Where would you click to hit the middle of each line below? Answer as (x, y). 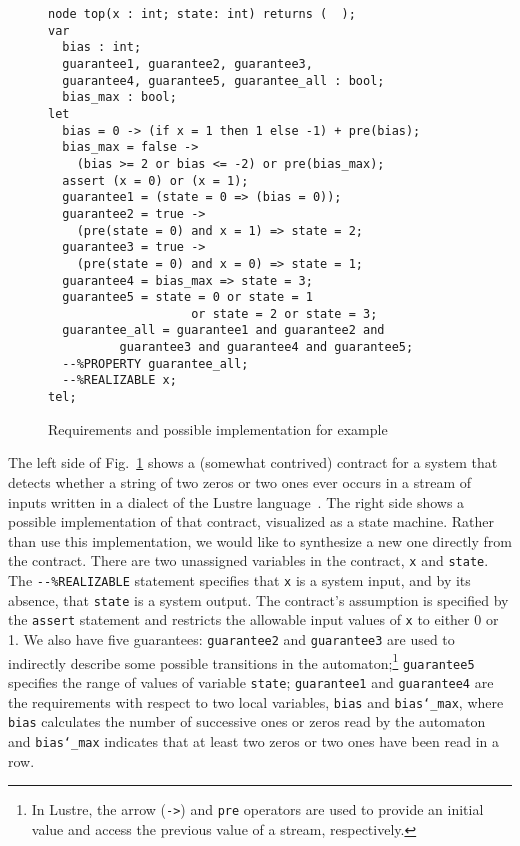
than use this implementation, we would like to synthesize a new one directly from (260, 540)
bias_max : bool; (119, 97)
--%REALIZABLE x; (119, 380)
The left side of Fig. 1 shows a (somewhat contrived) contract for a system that (253, 462)
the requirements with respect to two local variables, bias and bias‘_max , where (256, 701)
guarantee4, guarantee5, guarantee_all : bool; (223, 80)
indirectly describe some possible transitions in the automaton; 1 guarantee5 (241, 661)
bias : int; (102, 47)
